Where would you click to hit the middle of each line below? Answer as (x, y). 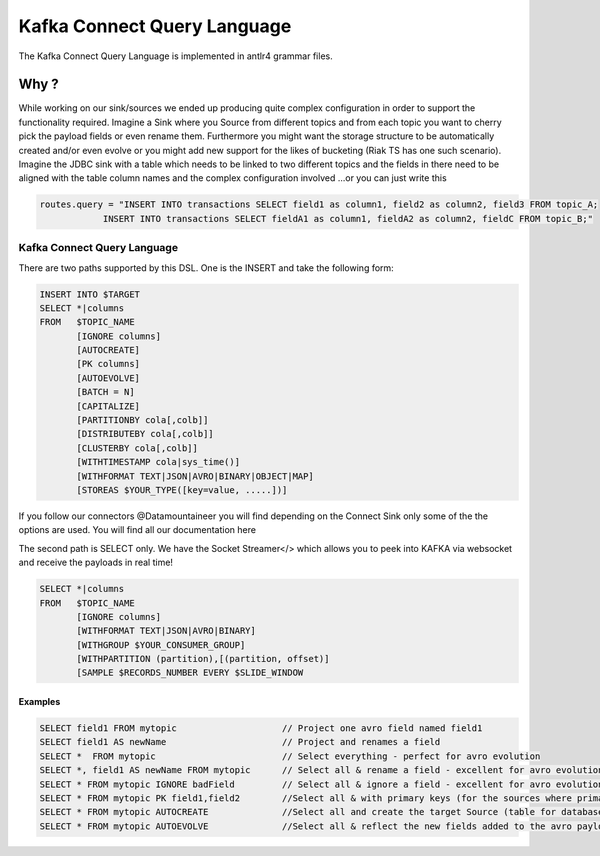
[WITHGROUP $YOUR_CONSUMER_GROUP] (161, 644)
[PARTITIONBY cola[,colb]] (142, 420)
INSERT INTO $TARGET (89, 294)
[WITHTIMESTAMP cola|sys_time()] (158, 462)
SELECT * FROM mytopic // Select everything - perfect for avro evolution (290, 756)
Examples (39, 702)
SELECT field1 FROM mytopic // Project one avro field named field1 (261, 728)
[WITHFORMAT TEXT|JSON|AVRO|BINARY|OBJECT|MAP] (195, 476)
